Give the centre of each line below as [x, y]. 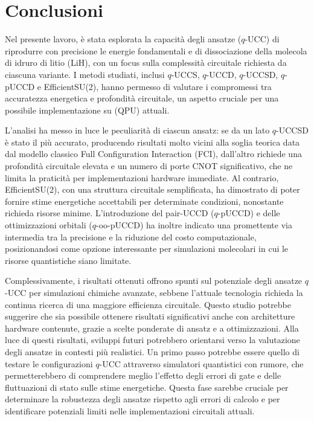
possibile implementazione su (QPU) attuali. [87, 110]
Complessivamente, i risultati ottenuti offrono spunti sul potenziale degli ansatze [154, 281]
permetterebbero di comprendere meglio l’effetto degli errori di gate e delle [143, 375]
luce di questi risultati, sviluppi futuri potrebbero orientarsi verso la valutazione [152, 340]
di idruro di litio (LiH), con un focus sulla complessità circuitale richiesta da [146, 63]
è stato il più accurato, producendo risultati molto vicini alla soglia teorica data [152, 142]
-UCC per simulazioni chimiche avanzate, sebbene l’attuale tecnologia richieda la [154, 292]
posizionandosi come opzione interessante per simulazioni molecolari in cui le [147, 249]
